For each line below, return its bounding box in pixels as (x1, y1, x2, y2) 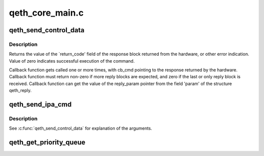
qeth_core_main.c (9, 7, 84, 18)
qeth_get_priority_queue (9, 138, 86, 147)
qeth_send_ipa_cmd (9, 100, 72, 109)
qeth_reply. (9, 88, 32, 93)
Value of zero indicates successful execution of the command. (9, 58, 135, 64)
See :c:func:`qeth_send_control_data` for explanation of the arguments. (9, 125, 153, 132)
